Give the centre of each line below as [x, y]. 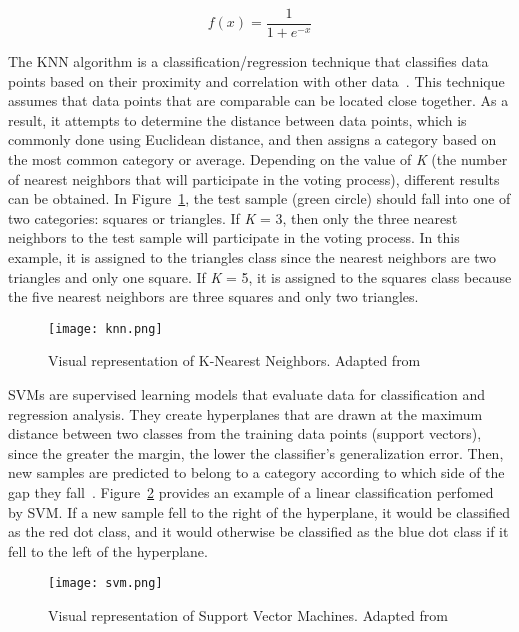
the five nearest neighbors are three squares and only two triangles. [213, 296]
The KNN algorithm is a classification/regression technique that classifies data [248, 61]
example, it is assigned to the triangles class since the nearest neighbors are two [252, 257]
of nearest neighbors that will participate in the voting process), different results [254, 178]
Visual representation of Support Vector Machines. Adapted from [248, 615]
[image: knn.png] [105, 328]
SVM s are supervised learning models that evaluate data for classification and [247, 394]
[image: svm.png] [105, 583]
